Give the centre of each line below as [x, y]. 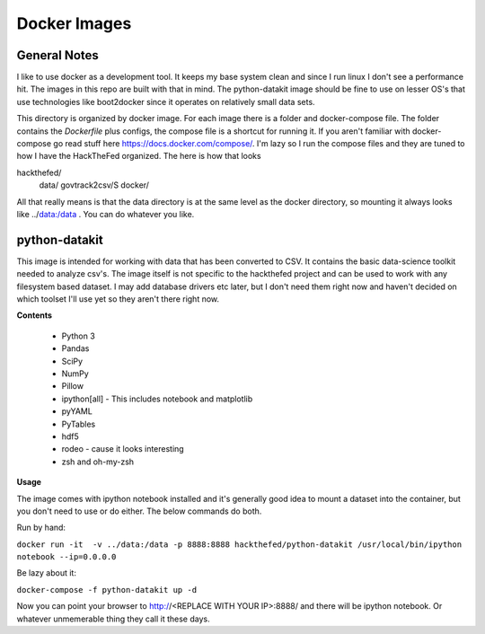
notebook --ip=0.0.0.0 [66, 557]
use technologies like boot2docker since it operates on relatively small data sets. [166, 101]
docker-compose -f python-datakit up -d [107, 590]
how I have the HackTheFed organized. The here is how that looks [139, 156]
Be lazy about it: [46, 573]
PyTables [79, 424]
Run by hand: [41, 528]
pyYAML [77, 411]
